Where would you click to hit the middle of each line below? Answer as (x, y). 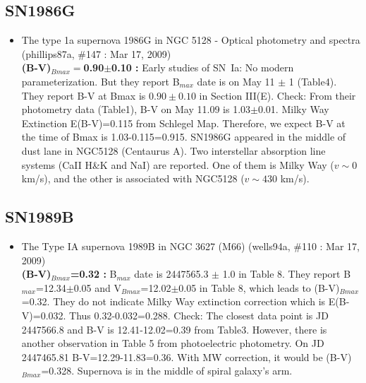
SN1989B (39, 217)
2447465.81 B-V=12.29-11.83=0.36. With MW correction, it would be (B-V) (187, 357)
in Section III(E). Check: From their (277, 95)
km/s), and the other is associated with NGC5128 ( (133, 178)
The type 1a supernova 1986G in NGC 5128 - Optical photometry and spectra (191, 40)
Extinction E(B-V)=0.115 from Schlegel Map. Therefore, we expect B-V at (183, 123)
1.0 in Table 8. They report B (287, 274)
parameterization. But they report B (100, 81)
